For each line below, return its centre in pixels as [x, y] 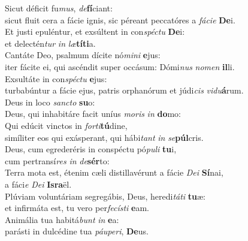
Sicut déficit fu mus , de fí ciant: [59, 8]
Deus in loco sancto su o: [50, 102]
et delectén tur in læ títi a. [50, 43]
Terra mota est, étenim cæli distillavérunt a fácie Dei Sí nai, [114, 172]
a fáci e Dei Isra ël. [38, 184]
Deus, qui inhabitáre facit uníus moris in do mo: [93, 114]
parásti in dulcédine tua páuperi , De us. [77, 231]
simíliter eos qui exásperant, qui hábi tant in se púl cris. [104, 137]
